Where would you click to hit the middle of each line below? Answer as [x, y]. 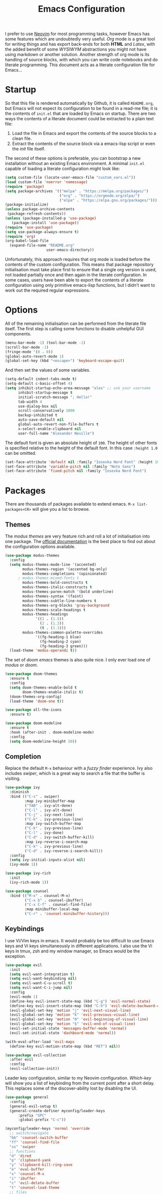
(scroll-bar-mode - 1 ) [27, 347]
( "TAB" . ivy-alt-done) [49, 805]
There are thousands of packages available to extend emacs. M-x [70, 504]
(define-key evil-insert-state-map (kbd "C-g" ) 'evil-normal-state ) [80, 1001]
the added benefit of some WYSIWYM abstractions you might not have [76, 49]
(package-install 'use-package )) [45, 223]
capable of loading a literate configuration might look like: [63, 168]
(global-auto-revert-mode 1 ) [34, 356]
